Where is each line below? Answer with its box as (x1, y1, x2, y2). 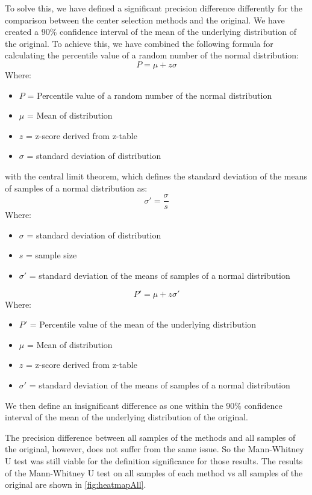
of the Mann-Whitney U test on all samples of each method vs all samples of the (5, 466, 303, 479)
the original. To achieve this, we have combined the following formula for (5, 37, 273, 49)
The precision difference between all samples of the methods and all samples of (5, 431, 296, 443)
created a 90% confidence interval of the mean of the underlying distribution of (5, 25, 297, 38)
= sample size (26, 249, 77, 261)
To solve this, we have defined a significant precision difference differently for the (5, 2, 302, 14)
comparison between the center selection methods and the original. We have (5, 13, 285, 26)
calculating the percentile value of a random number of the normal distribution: (5, 49, 299, 61)
